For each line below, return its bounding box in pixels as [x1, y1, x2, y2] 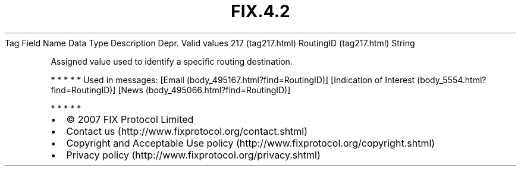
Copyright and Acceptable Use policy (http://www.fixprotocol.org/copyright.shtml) [66, 137, 435, 149]
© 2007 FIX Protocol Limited [66, 113, 194, 125]
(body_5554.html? [417, 74, 487, 85]
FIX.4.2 [231, 1, 290, 21]
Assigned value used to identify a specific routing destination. [51, 56, 293, 66]
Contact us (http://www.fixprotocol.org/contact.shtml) [66, 125, 308, 137]
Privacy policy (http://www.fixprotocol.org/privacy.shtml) [66, 148, 321, 161]
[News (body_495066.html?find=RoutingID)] [118, 84, 291, 95]
